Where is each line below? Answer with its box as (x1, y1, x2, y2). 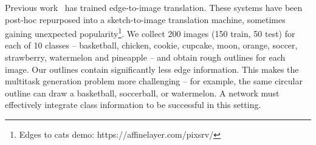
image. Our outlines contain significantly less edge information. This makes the (5, 62, 299, 75)
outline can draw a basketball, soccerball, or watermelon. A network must (5, 86, 280, 99)
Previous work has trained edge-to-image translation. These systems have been (5, 1, 303, 13)
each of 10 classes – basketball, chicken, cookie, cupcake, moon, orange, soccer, (5, 39, 298, 52)
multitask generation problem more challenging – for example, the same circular (5, 75, 303, 87)
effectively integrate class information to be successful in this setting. (5, 98, 261, 111)
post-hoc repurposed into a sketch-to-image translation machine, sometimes (5, 13, 286, 25)
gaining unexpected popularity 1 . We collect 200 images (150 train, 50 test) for (5, 25, 295, 39)
